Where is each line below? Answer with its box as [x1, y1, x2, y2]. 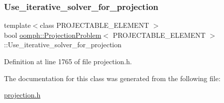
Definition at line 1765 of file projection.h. [4, 56, 132, 66]
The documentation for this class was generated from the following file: [4, 73, 221, 83]
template [4, 20, 31, 30]
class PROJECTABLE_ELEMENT [40, 20, 149, 30]
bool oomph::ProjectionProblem [4, 29, 102, 40]
